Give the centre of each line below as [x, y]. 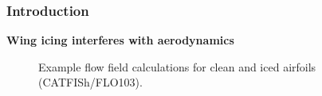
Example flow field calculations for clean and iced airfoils [177, 66]
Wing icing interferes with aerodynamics [120, 40]
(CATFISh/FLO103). [90, 82]
